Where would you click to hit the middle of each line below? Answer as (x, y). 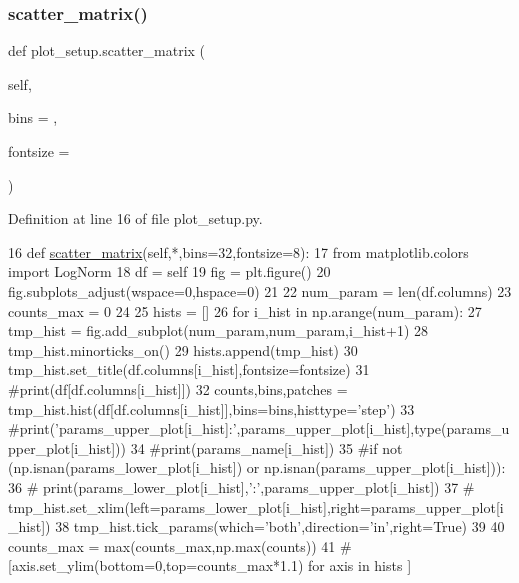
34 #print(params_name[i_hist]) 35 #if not (266, 447)
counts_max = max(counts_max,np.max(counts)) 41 (172, 545)
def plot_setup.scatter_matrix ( (107, 50)
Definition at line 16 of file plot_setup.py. (135, 218)
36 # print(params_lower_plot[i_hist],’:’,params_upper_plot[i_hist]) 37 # (241, 486)
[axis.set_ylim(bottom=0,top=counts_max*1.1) (156, 565)
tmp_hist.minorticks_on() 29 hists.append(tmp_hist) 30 (183, 349)
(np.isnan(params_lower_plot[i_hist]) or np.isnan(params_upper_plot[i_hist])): (257, 467)
